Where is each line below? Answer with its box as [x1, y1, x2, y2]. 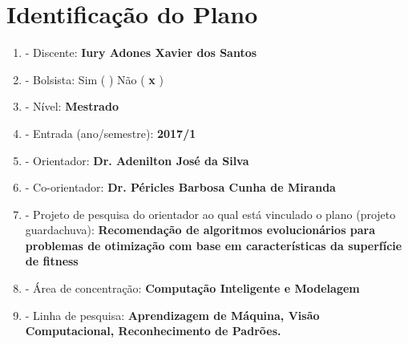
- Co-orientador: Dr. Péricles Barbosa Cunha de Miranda [25, 179, 336, 196]
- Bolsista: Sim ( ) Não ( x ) [25, 71, 164, 87]
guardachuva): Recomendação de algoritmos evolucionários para [25, 221, 376, 238]
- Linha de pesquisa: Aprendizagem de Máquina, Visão [25, 306, 320, 323]
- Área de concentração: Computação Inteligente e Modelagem [25, 280, 360, 297]
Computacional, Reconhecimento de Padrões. [25, 322, 281, 339]
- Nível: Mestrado [25, 98, 119, 115]
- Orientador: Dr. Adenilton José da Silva [25, 152, 249, 168]
